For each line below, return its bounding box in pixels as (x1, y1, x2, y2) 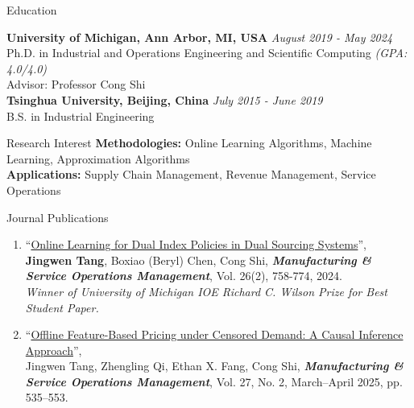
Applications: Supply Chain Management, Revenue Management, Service (6, 166, 376, 183)
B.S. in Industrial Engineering (6, 107, 155, 124)
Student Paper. (25, 299, 99, 315)
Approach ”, (25, 341, 82, 358)
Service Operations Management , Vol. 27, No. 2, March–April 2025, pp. (25, 373, 403, 389)
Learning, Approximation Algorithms (6, 150, 190, 167)
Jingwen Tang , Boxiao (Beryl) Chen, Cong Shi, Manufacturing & (25, 251, 371, 268)
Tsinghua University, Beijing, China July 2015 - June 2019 (6, 91, 323, 108)
